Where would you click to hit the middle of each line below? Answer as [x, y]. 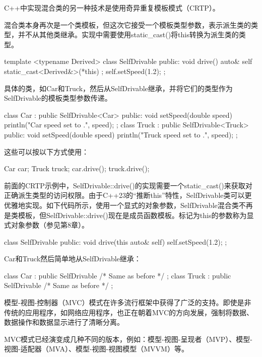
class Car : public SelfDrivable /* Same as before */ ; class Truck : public [118, 275]
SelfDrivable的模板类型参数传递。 [58, 98]
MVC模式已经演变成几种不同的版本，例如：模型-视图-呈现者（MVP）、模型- [128, 339]
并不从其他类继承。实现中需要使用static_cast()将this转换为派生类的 [128, 34]
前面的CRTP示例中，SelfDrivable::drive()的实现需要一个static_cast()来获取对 [128, 185]
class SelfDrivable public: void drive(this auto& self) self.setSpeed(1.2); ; [116, 241]
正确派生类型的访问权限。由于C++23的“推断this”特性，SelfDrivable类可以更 [128, 195]
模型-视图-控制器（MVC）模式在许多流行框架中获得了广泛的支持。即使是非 [128, 302]
